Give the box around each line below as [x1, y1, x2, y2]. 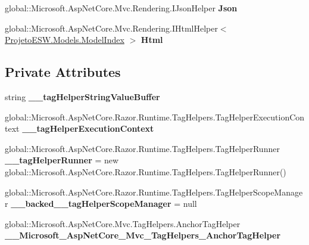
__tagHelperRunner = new [5, 154, 119, 166]
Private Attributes [5, 63, 121, 81]
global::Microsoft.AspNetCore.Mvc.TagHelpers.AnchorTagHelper [5, 217, 241, 230]
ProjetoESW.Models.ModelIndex [5, 33, 124, 46]
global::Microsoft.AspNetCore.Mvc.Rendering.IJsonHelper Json [5, 2, 238, 14]
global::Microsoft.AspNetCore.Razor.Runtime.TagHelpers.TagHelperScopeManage [5, 185, 303, 198]
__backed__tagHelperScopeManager [11, 197, 171, 210]
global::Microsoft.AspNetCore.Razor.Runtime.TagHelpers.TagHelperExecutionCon [5, 110, 305, 123]
